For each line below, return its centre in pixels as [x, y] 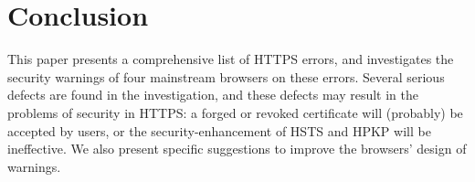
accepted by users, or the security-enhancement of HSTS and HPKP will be [219, 130]
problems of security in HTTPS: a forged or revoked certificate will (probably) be [235, 112]
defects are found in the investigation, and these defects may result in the [213, 95]
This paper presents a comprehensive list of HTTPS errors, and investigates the [231, 59]
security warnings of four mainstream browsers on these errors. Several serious [226, 76]
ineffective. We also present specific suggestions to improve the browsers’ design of [237, 149]
